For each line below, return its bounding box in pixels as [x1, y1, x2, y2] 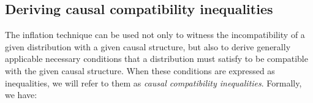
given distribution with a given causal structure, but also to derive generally [5, 40, 291, 53]
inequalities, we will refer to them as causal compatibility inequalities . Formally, [5, 76, 302, 89]
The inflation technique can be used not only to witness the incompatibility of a [5, 28, 305, 41]
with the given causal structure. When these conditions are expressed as [5, 64, 275, 77]
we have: [5, 88, 37, 101]
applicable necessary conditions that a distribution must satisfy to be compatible [5, 52, 308, 65]
